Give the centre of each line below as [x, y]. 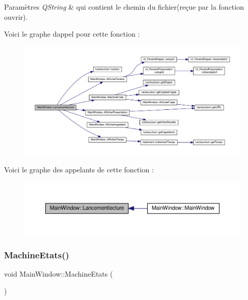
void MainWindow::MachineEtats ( [59, 274]
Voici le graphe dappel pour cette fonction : [72, 34]
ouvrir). [16, 17]
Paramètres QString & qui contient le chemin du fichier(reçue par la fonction [124, 7]
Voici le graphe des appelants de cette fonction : [79, 170]
